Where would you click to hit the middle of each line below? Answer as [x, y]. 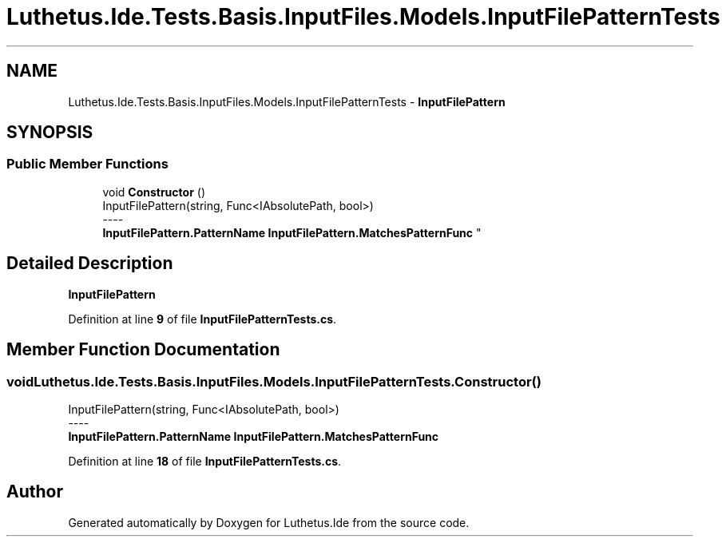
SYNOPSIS [50, 133]
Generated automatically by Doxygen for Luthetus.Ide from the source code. [269, 522]
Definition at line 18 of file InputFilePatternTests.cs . [205, 461]
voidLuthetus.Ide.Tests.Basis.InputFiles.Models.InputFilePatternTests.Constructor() [274, 381]
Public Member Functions [87, 164]
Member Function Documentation [143, 350]
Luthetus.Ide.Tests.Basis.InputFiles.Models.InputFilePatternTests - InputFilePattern [287, 101]
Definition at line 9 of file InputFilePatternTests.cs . [202, 319]
